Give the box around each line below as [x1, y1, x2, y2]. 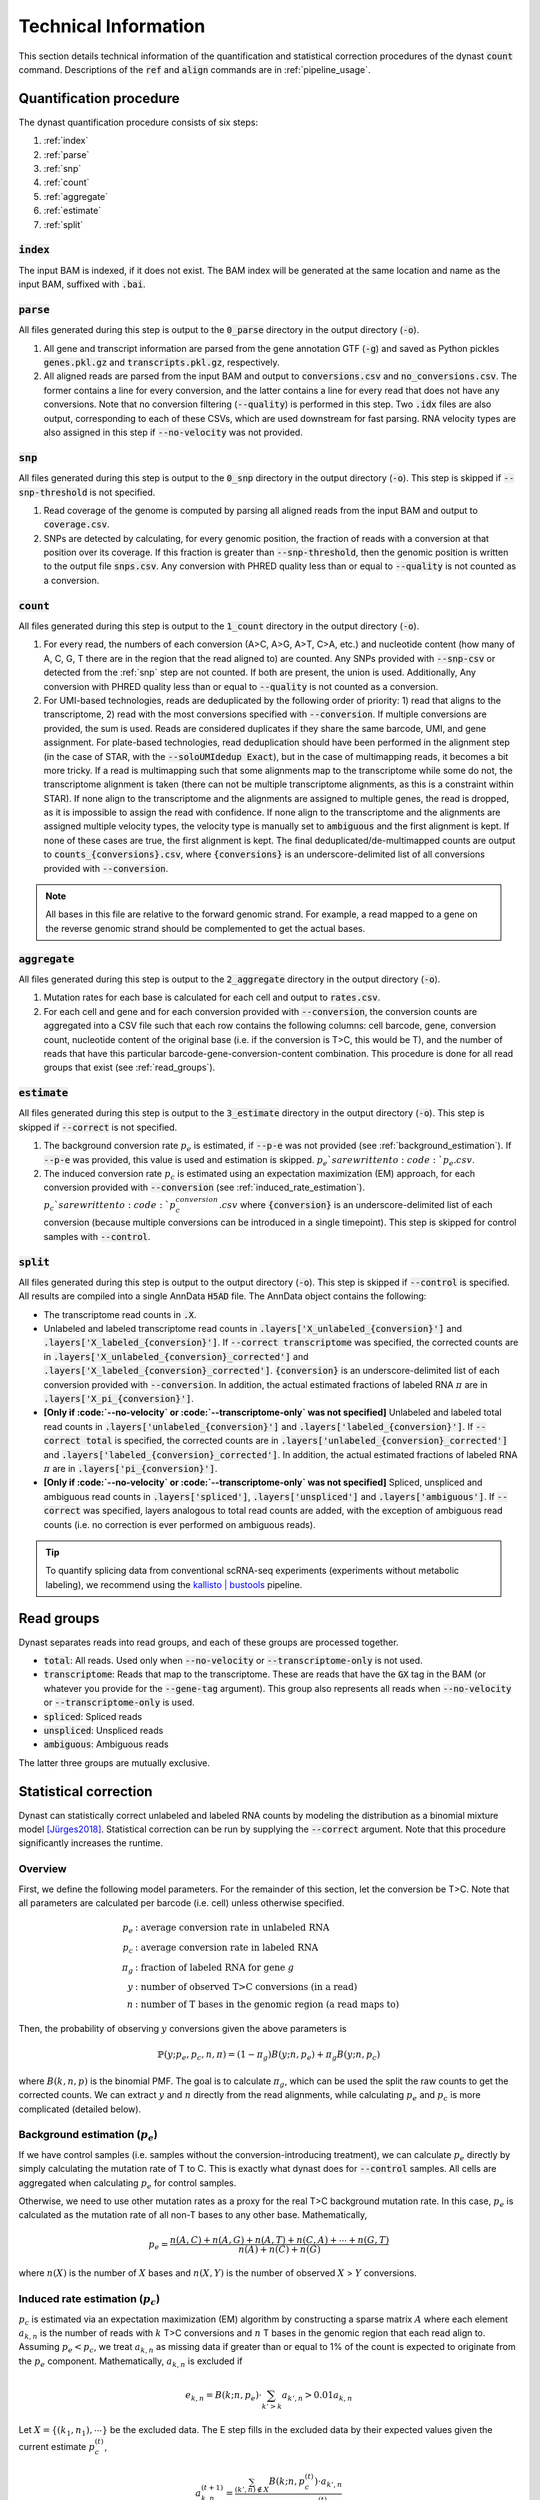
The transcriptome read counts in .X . [43, 1308, 197, 1320]
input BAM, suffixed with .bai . [18, 278, 146, 290]
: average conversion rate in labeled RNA [135, 1941, 319, 1953]
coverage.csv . [43, 518, 110, 530]
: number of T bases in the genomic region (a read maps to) [135, 1999, 400, 2010]
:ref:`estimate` [43, 205, 102, 217]
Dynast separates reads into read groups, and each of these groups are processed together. [18, 1636, 399, 1648]
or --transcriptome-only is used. [43, 1696, 195, 1709]
